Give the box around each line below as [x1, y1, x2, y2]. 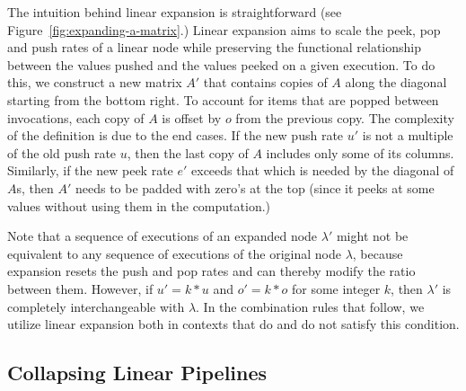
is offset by [162, 108, 222, 127]
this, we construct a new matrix [7, 73, 182, 92]
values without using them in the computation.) [7, 196, 271, 215]
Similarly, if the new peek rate [7, 161, 173, 180]
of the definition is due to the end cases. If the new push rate [7, 126, 344, 145]
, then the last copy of [127, 143, 249, 162]
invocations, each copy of [7, 108, 145, 127]
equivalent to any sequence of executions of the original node [7, 244, 341, 262]
